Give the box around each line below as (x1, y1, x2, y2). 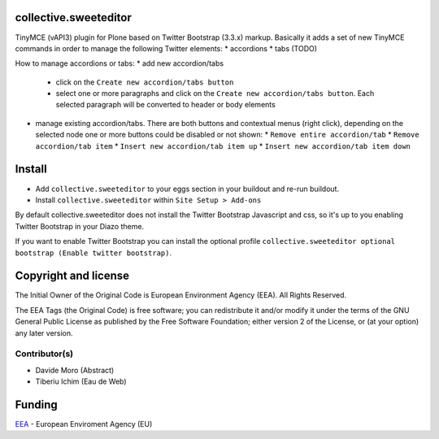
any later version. (15, 328, 73, 337)
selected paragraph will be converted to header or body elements (55, 100, 276, 110)
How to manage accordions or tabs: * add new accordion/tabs (15, 59, 224, 68)
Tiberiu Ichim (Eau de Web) (35, 376, 127, 386)
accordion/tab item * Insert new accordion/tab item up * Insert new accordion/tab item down (35, 141, 411, 150)
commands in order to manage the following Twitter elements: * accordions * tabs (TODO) (15, 43, 317, 53)
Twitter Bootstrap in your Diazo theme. (15, 221, 145, 231)
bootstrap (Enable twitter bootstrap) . (15, 248, 172, 258)
